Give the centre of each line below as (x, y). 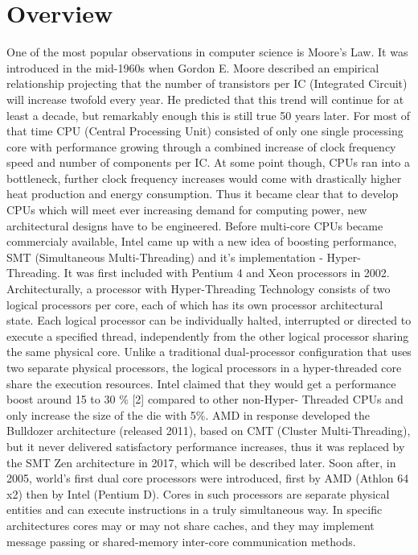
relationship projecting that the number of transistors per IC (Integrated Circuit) (207, 83)
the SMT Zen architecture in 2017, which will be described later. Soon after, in (201, 462)
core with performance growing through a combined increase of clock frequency (201, 146)
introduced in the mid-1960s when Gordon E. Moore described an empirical (193, 67)
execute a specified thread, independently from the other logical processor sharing (208, 335)
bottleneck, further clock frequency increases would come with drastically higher (204, 178)
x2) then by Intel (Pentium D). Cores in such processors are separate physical (198, 493)
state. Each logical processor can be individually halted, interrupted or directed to (209, 320)
